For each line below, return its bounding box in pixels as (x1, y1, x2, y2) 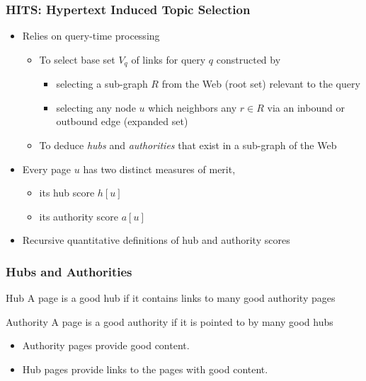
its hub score (39, 185, 95, 200)
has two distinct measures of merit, (83, 161, 236, 176)
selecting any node (56, 100, 136, 115)
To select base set (39, 52, 115, 66)
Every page (22, 161, 72, 176)
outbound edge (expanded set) (56, 114, 188, 129)
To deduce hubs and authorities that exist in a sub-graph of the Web (39, 138, 337, 153)
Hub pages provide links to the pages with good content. (22, 362, 268, 377)
